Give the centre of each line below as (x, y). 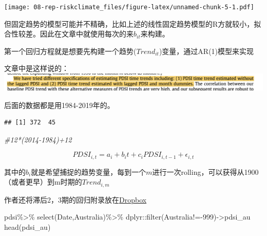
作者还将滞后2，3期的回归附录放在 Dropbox (75, 199)
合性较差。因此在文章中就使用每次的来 (69, 34)
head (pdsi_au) (27, 227)
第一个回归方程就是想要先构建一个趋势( (70, 51)
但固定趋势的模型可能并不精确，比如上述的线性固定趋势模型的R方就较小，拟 (133, 23)
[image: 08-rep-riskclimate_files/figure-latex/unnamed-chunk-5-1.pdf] (129, 7)
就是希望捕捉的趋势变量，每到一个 (89, 171)
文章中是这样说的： (36, 68)
